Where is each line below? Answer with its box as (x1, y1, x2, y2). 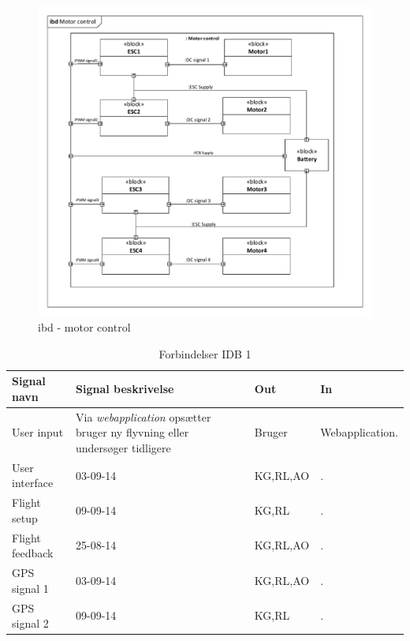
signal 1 (12, 579, 49, 596)
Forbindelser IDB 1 (158, 345, 252, 362)
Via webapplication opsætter (76, 408, 211, 425)
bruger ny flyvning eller (76, 424, 189, 440)
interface (12, 474, 54, 491)
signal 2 (12, 615, 49, 632)
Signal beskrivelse (76, 380, 174, 397)
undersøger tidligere (76, 439, 171, 455)
